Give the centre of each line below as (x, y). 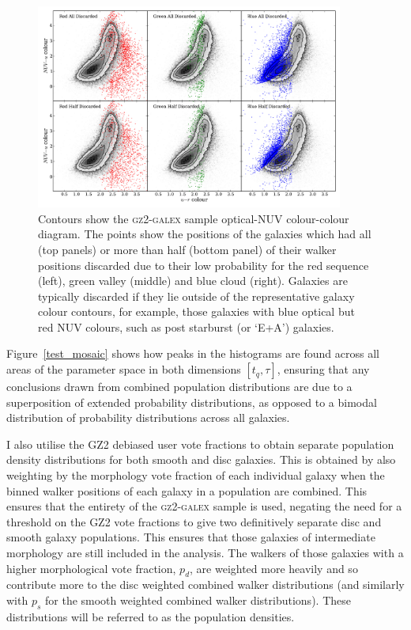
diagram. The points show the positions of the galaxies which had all (205, 234)
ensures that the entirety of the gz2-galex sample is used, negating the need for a (204, 506)
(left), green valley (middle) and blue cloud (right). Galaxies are (193, 281)
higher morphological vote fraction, (91, 568)
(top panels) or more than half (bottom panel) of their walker (187, 249)
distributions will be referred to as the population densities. (151, 616)
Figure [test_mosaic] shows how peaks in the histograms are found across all (193, 353)
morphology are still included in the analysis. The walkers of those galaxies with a (205, 553)
